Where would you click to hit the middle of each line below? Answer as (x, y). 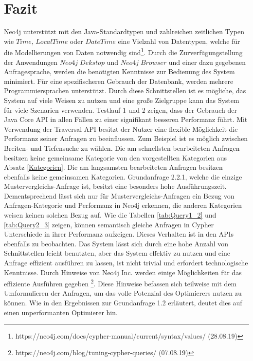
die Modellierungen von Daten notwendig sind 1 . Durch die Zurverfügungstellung (123, 51)
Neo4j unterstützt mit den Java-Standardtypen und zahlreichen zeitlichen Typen (124, 31)
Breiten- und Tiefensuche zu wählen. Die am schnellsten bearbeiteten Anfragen (122, 148)
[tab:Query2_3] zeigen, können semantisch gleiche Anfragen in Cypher (109, 224)
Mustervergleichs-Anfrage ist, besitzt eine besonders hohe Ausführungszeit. (115, 186)
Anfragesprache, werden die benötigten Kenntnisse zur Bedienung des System (119, 71)
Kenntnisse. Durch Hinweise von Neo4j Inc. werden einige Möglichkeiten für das (123, 272)
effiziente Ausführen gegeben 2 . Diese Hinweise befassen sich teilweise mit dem (120, 283)
